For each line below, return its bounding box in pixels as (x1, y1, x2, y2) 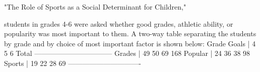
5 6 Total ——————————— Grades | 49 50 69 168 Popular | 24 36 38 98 (4, 48, 250, 58)
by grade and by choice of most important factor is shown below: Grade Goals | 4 (4, 38, 256, 48)
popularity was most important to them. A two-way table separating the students (4, 28, 256, 39)
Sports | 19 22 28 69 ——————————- (4, 57, 141, 68)
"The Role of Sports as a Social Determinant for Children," (4, 2, 186, 12)
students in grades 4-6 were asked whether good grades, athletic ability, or (4, 18, 233, 29)
